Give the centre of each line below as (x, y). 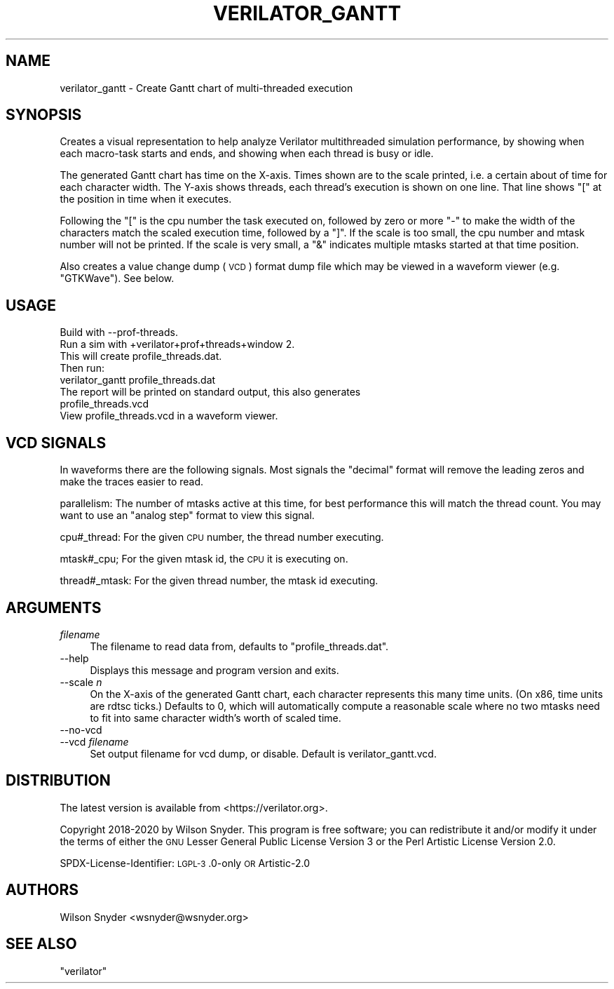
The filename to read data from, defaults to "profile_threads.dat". (239, 646)
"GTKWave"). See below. (117, 278)
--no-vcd (81, 729)
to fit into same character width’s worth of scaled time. (216, 718)
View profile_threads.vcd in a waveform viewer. (169, 416)
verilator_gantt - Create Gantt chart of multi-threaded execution (206, 88)
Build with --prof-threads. (119, 332)
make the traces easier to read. (132, 482)
